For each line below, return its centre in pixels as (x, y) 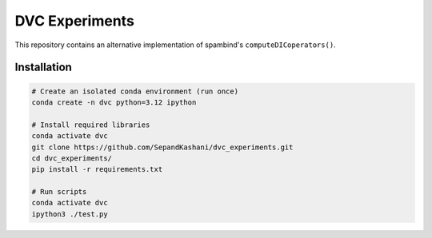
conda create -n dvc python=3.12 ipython (114, 102)
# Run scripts (59, 192)
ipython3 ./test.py (70, 214)
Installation (43, 67)
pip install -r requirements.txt (97, 169)
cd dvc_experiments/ (72, 158)
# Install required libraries (91, 125)
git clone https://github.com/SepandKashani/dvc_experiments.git (162, 147)
